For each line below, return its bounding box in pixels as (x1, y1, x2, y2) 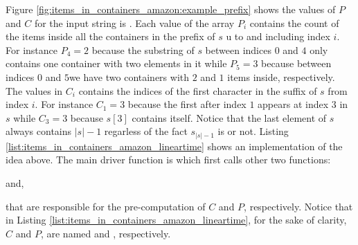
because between (261, 56, 332, 71)
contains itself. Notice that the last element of (132, 110, 327, 125)
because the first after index (127, 97, 247, 111)
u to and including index (226, 29, 330, 44)
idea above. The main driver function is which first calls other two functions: (6, 152, 331, 167)
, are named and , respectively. (40, 226, 171, 240)
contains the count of (249, 15, 339, 30)
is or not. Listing (217, 124, 289, 138)
